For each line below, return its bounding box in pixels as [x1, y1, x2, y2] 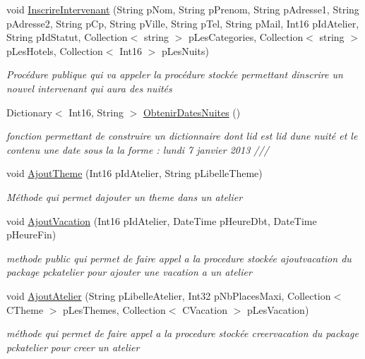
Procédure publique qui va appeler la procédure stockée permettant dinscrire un [6, 67, 343, 82]
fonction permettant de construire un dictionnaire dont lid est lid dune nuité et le [6, 128, 358, 143]
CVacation [182, 302, 227, 317]
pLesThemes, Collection [63, 302, 166, 317]
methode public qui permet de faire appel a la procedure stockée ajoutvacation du [6, 250, 352, 265]
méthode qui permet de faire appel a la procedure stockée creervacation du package [6, 326, 359, 341]
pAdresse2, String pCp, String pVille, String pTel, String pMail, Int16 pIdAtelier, [6, 16, 359, 30]
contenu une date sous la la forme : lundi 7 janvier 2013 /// [6, 142, 269, 157]
